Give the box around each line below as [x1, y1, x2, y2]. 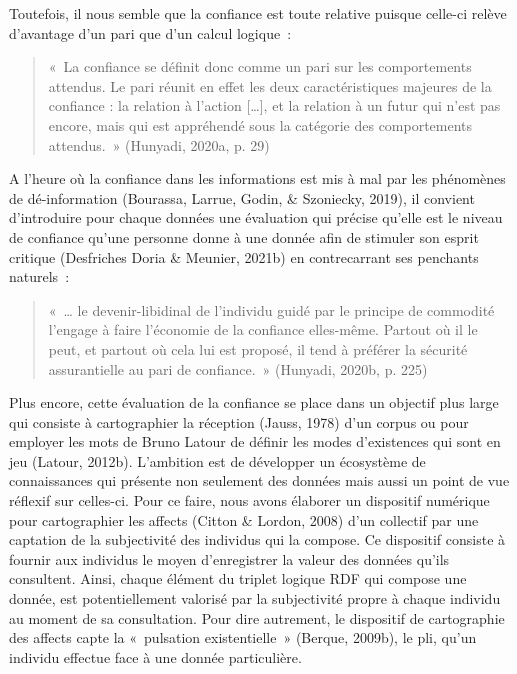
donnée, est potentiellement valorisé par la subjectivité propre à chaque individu [9, 588, 501, 609]
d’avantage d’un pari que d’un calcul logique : [9, 22, 292, 43]
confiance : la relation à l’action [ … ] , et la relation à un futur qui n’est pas [48, 95, 501, 116]
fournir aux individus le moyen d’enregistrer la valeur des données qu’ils [9, 548, 450, 569]
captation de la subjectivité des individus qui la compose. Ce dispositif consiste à [9, 529, 506, 550]
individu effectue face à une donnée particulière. [9, 646, 302, 667]
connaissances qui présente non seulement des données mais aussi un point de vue [9, 470, 510, 491]
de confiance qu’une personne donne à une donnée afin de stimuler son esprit [9, 226, 479, 247]
